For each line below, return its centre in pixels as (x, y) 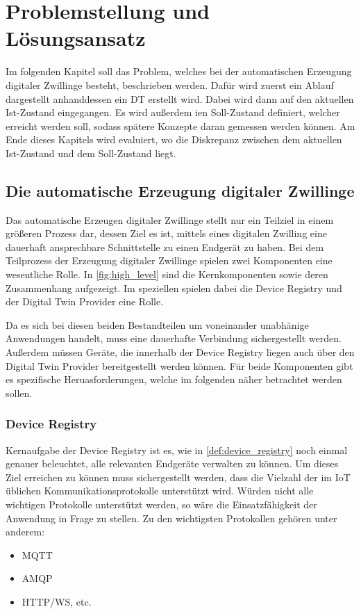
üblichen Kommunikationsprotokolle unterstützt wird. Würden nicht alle (160, 491)
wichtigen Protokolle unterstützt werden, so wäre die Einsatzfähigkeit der (161, 504)
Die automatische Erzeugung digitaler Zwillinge (180, 190)
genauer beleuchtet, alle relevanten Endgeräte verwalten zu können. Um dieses (172, 463)
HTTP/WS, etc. (57, 601)
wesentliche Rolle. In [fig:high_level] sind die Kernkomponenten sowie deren (167, 274)
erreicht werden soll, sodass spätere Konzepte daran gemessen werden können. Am (180, 126)
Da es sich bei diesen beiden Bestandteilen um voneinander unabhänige (157, 324)
